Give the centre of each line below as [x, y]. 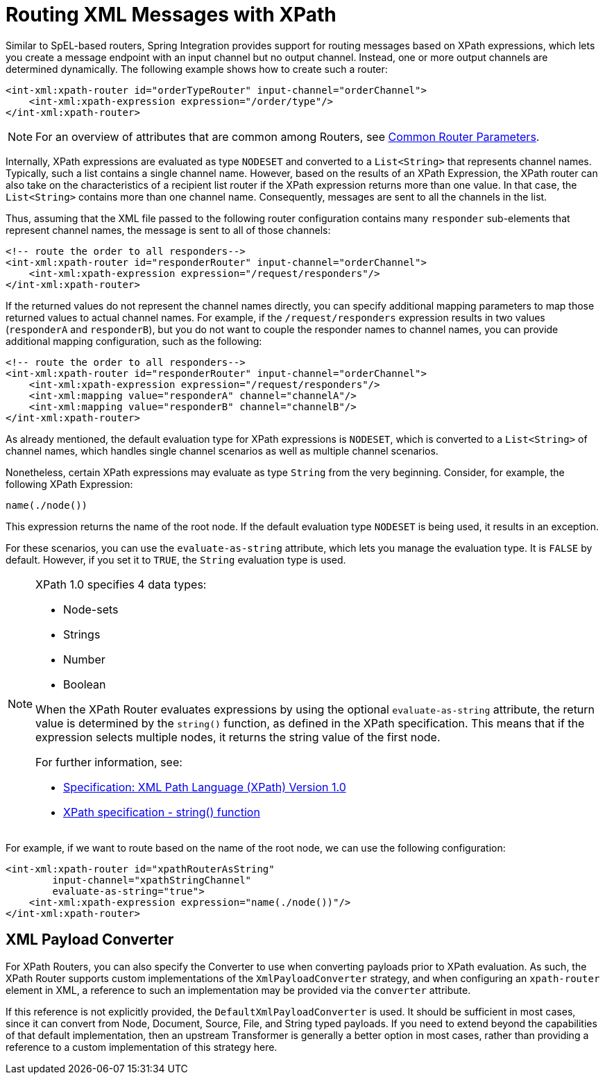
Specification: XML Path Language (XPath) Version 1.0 [205, 787]
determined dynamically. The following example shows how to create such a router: [197, 69]
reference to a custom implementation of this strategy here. [142, 1047]
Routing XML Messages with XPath [171, 15]
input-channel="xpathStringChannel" [152, 880]
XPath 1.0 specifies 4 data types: [121, 584]
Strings [82, 634]
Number [84, 659]
